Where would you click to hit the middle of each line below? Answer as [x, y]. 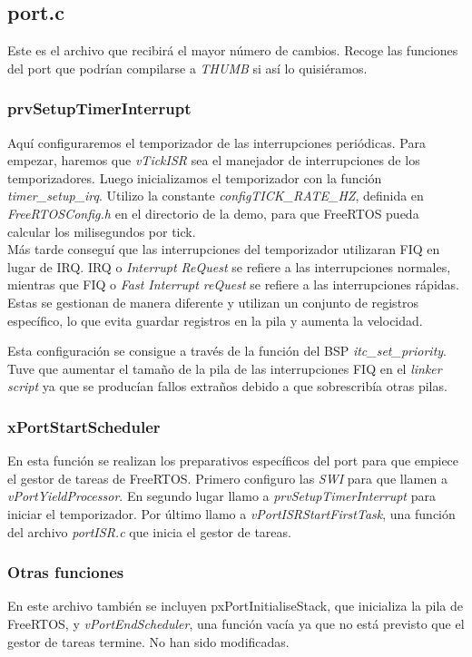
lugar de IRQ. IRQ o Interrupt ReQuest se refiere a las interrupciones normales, [229, 266]
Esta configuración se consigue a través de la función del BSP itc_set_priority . [227, 351]
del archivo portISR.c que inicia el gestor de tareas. [149, 531]
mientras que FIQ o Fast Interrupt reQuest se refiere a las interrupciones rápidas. [233, 284]
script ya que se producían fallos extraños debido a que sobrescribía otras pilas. [227, 386]
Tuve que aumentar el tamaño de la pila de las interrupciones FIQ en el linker [225, 368]
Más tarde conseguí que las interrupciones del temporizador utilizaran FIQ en [224, 249]
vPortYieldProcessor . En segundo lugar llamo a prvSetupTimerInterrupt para [221, 496]
